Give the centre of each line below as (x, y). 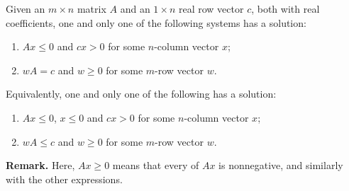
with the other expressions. (64, 179)
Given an (26, 8)
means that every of (156, 165)
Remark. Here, (40, 165)
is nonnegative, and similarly (281, 165)
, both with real (286, 8)
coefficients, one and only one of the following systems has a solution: (156, 22)
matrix (92, 8)
